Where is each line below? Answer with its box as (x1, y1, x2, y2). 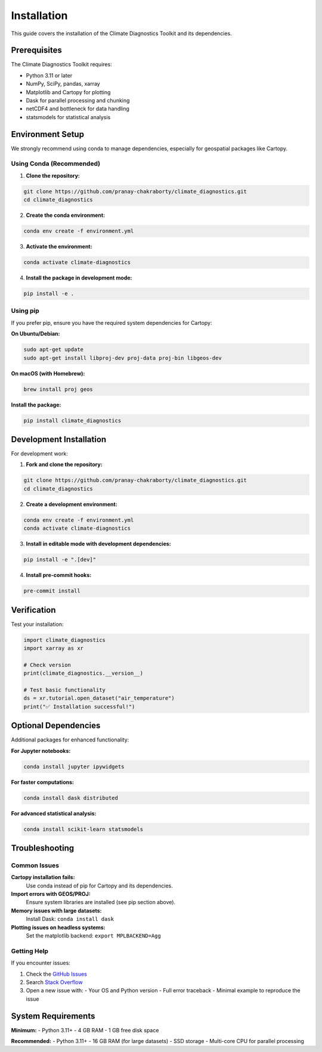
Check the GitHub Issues (26, 970, 88, 977)
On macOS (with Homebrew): (11, 370, 85, 377)
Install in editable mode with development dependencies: (26, 540, 171, 548)
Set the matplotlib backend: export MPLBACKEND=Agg (26, 932, 161, 939)
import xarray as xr (23, 645, 83, 651)
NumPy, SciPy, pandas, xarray (26, 80, 101, 88)
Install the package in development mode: (26, 274, 132, 281)
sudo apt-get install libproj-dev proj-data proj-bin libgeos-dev (23, 355, 222, 361)
